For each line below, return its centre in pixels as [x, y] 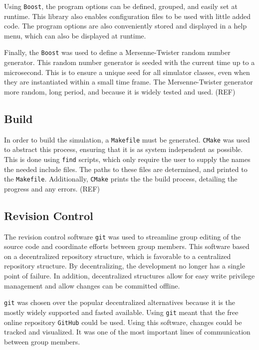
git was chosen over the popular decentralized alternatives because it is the [120, 302]
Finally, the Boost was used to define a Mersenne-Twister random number [117, 52]
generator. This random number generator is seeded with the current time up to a [129, 62]
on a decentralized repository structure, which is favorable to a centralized [118, 256]
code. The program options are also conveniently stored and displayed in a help [126, 26]
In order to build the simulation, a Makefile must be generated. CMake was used [127, 139]
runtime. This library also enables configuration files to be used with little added [128, 16]
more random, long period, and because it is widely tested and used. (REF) [120, 91]
